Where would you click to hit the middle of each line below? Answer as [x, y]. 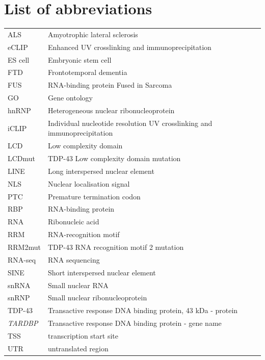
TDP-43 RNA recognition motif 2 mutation [116, 247]
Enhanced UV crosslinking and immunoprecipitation [129, 47]
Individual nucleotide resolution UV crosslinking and [130, 123]
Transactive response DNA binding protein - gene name [135, 323]
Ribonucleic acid [73, 222]
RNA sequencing [74, 259]
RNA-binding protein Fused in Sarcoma [110, 85]
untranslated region [78, 348]
